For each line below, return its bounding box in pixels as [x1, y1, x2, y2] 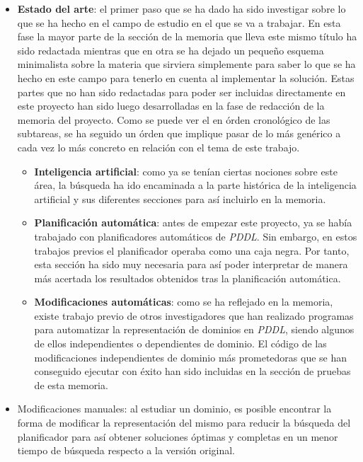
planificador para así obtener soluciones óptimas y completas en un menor [17, 429, 338, 444]
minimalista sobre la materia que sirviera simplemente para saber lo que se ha [17, 57, 356, 71]
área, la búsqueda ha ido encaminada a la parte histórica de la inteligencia [34, 178, 357, 192]
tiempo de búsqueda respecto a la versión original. [17, 443, 235, 458]
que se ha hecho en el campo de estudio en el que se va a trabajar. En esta [17, 15, 341, 30]
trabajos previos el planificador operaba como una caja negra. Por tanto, [34, 243, 350, 258]
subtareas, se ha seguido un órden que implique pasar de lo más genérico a [17, 126, 341, 141]
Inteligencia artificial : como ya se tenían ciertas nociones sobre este [34, 163, 338, 178]
